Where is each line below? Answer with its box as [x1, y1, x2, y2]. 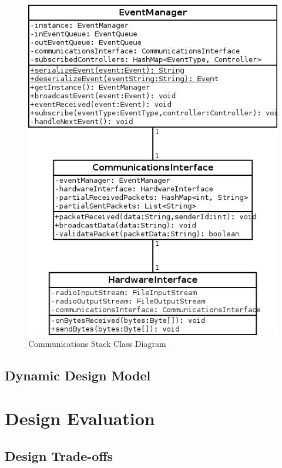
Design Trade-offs [5, 447, 113, 465]
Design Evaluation [5, 406, 155, 430]
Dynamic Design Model [5, 366, 151, 384]
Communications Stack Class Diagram [28, 337, 166, 349]
